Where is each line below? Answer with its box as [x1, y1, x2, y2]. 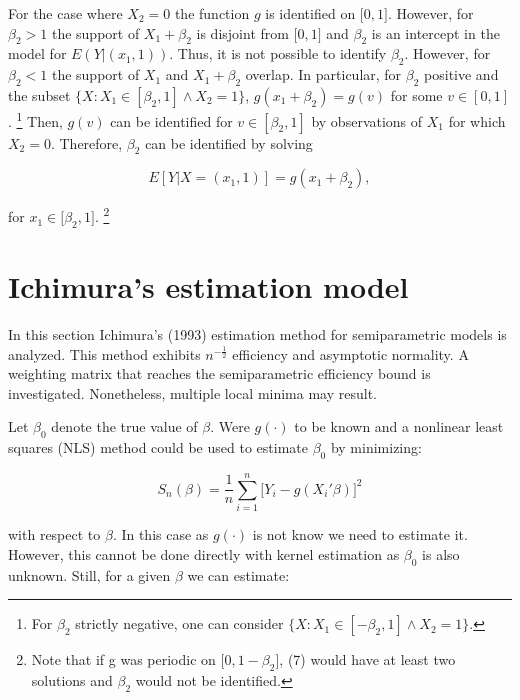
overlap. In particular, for [245, 64, 402, 85]
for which [448, 110, 506, 131]
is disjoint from [196, 22, 289, 43]
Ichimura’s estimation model [8, 266, 409, 307]
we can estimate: [187, 564, 290, 585]
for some [390, 84, 443, 105]
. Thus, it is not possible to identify [169, 43, 387, 64]
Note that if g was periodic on [31, 649, 216, 670]
